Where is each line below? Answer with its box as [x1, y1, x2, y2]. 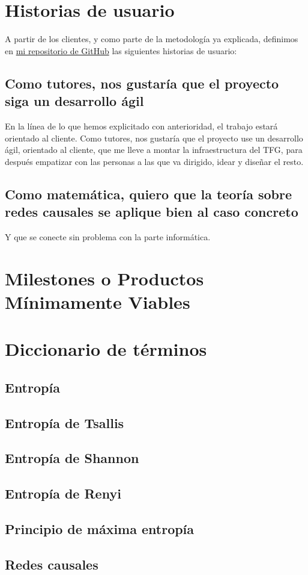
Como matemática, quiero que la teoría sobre [5, 184, 292, 203]
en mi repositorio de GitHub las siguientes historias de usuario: [5, 44, 237, 57]
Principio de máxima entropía [5, 519, 195, 538]
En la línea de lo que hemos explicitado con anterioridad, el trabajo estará [5, 119, 278, 132]
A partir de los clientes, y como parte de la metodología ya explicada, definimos [5, 33, 298, 45]
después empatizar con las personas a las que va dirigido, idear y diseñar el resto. [5, 155, 304, 167]
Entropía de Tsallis [5, 413, 124, 432]
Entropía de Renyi [5, 484, 121, 503]
